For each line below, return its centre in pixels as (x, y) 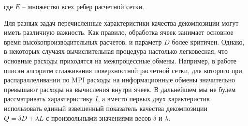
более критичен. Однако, (208, 41)
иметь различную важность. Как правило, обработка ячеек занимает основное (119, 32)
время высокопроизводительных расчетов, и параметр (83, 41)
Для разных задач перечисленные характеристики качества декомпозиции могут (121, 23)
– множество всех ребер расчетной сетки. (83, 6)
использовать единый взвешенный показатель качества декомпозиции (106, 108)
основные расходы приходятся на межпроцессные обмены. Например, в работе (120, 60)
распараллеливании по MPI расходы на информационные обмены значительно (120, 80)
